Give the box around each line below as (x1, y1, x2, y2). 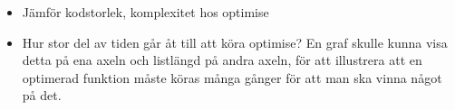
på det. (22, 86, 62, 105)
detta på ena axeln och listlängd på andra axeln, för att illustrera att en (22, 50, 422, 69)
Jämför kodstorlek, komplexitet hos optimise (22, 3, 269, 21)
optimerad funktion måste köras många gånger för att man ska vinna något (22, 68, 442, 87)
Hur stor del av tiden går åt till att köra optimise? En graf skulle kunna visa (22, 32, 448, 51)
